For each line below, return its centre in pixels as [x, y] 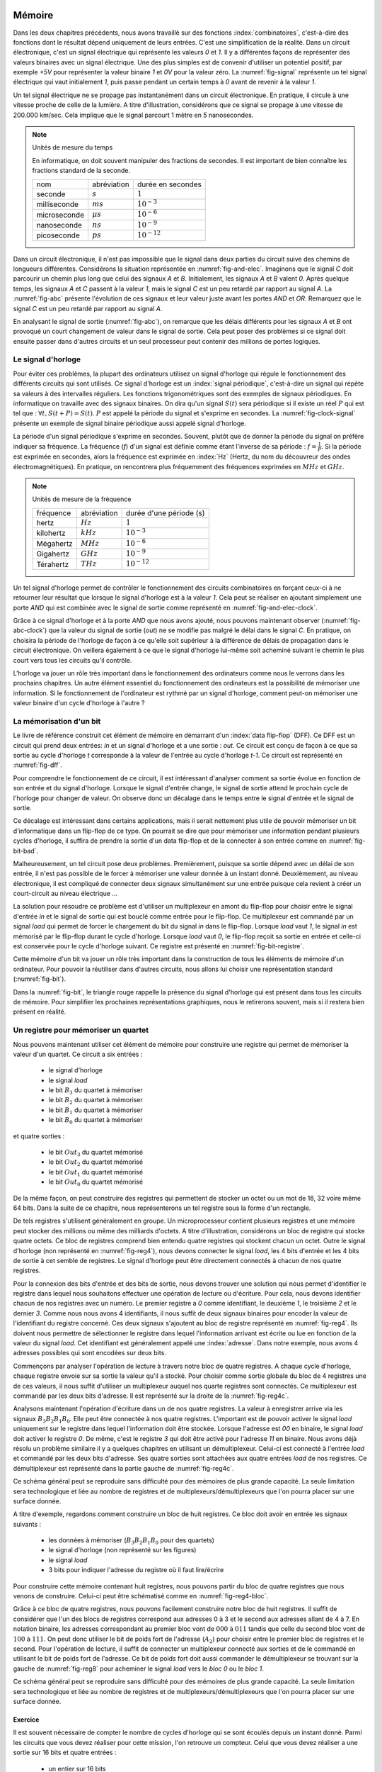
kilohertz [51, 533]
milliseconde [58, 204]
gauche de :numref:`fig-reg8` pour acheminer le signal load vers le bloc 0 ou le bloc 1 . [139, 1669]
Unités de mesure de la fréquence [82, 499]
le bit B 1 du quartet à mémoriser [95, 1111]
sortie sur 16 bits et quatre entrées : [65, 1753]
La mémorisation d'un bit [57, 721]
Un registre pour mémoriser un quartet [81, 1030]
